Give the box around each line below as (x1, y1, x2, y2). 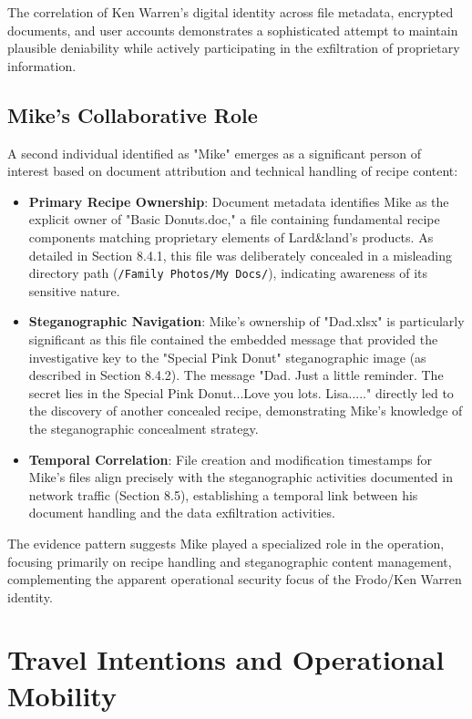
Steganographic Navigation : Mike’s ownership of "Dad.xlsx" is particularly (28, 312, 465, 331)
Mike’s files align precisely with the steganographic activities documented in (28, 467, 453, 487)
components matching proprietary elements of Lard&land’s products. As (28, 227, 434, 246)
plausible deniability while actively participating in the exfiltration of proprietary (7, 38, 460, 57)
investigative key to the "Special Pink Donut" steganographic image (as (28, 347, 426, 366)
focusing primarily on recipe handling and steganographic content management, (7, 551, 452, 570)
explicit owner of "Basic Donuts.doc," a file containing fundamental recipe (28, 210, 440, 229)
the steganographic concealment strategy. (28, 418, 259, 437)
